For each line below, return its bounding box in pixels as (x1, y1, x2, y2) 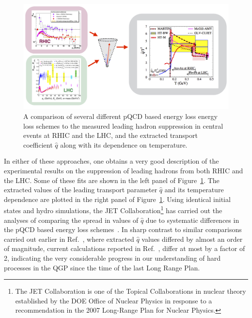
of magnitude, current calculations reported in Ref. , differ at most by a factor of (4, 243, 245, 253)
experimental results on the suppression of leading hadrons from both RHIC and (4, 165, 243, 175)
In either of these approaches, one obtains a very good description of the (4, 156, 219, 166)
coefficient (23, 139, 53, 150)
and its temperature (164, 184, 224, 195)
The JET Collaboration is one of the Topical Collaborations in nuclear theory (15, 286, 246, 296)
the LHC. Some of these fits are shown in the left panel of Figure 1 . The (4, 175, 220, 185)
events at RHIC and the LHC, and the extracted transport (23, 130, 198, 140)
